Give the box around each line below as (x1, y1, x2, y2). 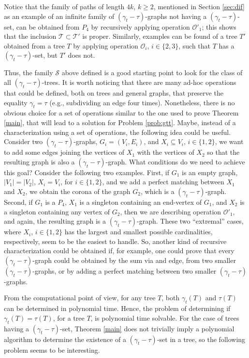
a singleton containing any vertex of (4, 206, 110, 216)
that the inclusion (4, 31, 57, 41)
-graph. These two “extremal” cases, (137, 216, 244, 226)
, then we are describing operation (120, 206, 221, 216)
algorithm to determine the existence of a (4, 334, 126, 344)
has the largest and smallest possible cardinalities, (64, 227, 213, 237)
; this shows (202, 21, 236, 32)
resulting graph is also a (4, 156, 75, 166)
